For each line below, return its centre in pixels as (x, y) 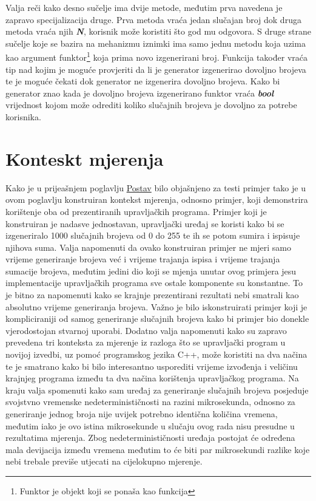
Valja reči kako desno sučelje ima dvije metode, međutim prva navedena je (144, 7)
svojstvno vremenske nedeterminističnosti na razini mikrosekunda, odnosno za (150, 402)
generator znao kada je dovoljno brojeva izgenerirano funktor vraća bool (140, 93)
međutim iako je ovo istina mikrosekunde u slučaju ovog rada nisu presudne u (150, 425)
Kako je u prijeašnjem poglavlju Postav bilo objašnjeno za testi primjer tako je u (156, 187)
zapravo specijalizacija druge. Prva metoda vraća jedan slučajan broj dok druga (153, 19)
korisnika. (23, 117)
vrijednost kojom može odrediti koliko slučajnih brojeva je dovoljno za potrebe (151, 105)
